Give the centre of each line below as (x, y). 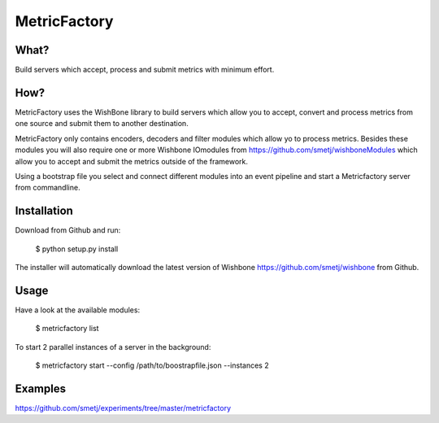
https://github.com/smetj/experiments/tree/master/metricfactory (123, 408)
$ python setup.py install (77, 249)
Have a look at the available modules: (78, 310)
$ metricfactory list (67, 329)
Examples (41, 388)
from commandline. (48, 188)
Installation (44, 211)
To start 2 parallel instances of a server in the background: (113, 347)
